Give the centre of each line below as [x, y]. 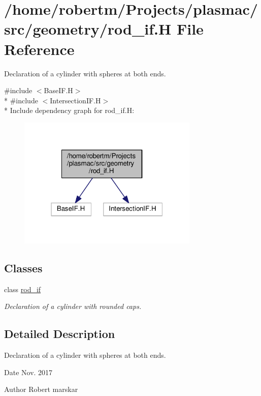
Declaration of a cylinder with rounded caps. [73, 306]
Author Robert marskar [41, 389]
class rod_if [23, 289]
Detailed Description [60, 334]
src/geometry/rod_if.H [88, 29]
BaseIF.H [58, 90]
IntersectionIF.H [75, 100]
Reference [39, 49]
